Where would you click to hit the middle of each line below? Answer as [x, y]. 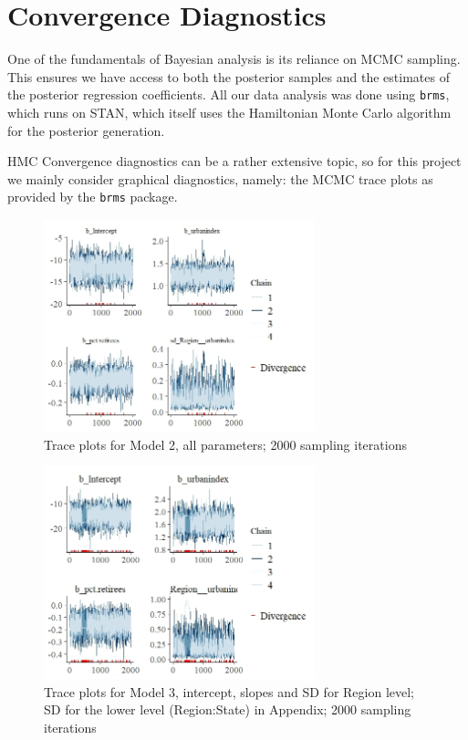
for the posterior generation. [86, 130]
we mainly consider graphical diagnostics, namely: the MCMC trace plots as [220, 178]
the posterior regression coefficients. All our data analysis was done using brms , [229, 94]
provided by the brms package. [93, 197]
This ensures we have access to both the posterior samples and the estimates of [229, 76]
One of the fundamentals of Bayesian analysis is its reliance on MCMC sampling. [234, 59]
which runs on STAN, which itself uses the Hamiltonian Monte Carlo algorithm [229, 112]
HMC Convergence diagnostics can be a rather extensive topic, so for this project [234, 161]
